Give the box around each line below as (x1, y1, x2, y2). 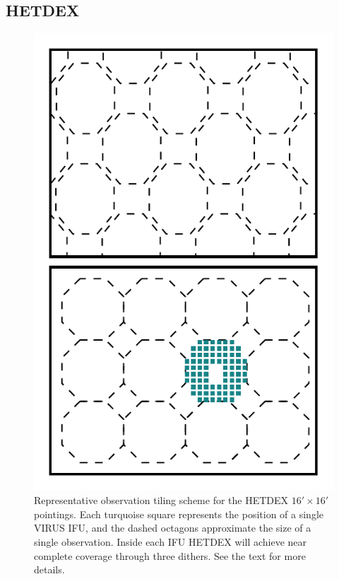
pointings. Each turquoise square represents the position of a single (34, 506, 324, 521)
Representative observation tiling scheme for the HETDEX (34, 493, 289, 508)
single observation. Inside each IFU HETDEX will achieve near (34, 534, 307, 549)
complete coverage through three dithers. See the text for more (34, 548, 306, 563)
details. (34, 562, 65, 577)
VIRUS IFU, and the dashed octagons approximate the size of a (34, 520, 311, 535)
